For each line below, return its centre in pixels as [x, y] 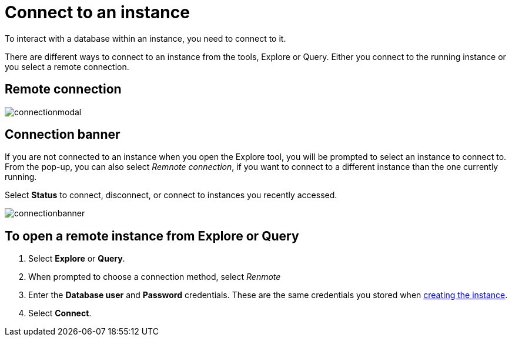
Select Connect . [60, 313]
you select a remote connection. [67, 66]
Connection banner [63, 135]
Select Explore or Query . [77, 259]
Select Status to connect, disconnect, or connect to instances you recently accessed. [171, 195]
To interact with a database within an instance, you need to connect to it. [145, 38]
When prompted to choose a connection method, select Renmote [155, 277]
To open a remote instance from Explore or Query [152, 236]
